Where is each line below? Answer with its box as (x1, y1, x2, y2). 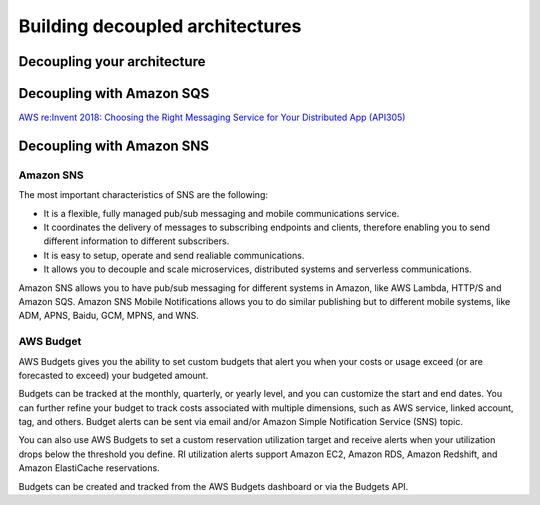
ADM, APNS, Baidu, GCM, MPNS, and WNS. (18, 310, 200, 322)
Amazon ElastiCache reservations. (18, 462, 160, 474)
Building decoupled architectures (18, 15, 302, 37)
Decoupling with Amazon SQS (18, 85, 210, 102)
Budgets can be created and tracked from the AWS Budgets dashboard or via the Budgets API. (18, 480, 409, 492)
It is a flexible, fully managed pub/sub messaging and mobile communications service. (43, 207, 400, 219)
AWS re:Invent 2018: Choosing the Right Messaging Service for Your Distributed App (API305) (18, 111, 406, 124)
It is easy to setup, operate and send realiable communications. (43, 249, 305, 261)
